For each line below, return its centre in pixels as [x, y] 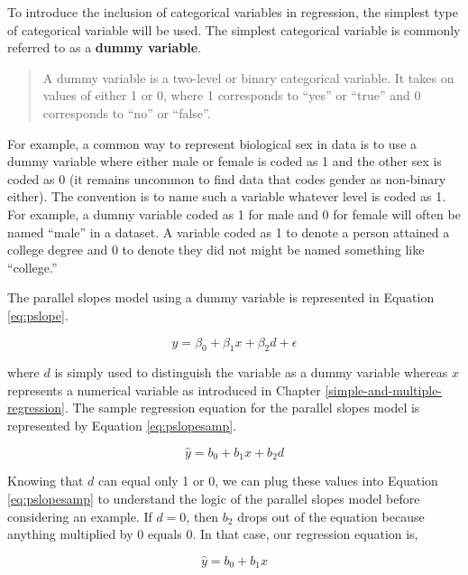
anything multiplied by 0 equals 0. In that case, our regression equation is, [213, 534]
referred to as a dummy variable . [104, 47]
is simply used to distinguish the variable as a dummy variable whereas [251, 372]
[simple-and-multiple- [384, 390]
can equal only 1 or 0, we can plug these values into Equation [268, 481]
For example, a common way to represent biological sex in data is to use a [212, 143]
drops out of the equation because [331, 516]
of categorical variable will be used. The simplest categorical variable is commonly [234, 29]
